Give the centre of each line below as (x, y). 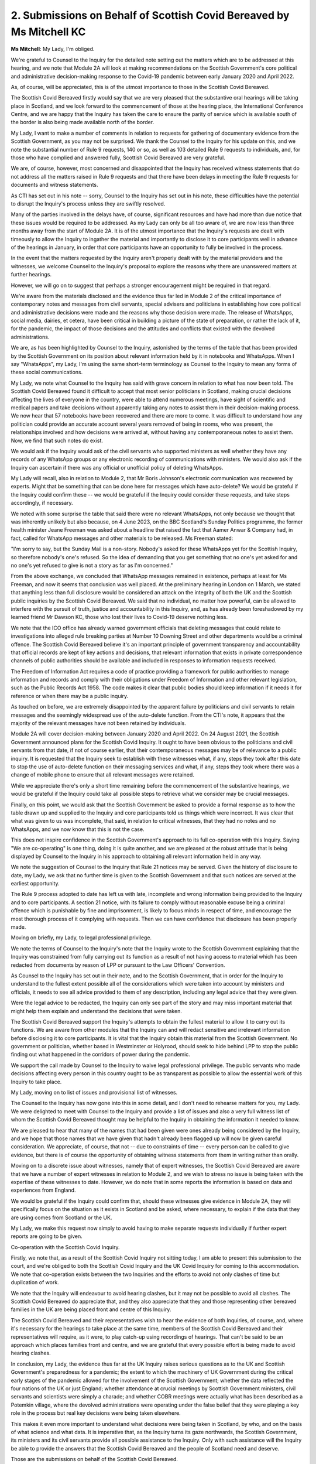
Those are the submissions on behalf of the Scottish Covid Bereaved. (94, 1459)
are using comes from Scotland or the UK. (61, 1217)
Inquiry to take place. (36, 1082)
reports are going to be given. (47, 1236)
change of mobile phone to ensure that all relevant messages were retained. (102, 775)
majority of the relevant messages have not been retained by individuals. (99, 723)
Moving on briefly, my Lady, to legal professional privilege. (81, 938)
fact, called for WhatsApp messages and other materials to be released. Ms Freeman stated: (122, 538)
